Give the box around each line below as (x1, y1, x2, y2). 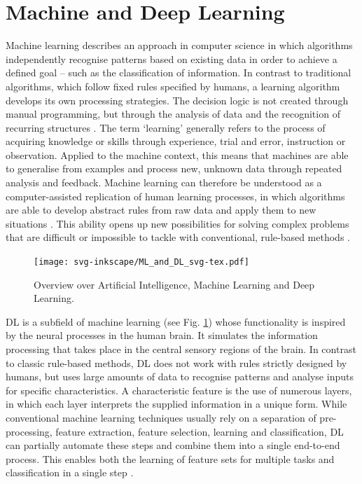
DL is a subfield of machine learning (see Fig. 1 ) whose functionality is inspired (6, 314, 346, 329)
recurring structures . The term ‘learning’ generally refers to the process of (6, 120, 326, 134)
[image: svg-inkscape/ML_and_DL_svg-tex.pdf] (34, 257, 249, 268)
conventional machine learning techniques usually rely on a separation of (6, 410, 316, 425)
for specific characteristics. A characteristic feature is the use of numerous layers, (6, 382, 352, 397)
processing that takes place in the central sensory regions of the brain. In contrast (6, 342, 356, 357)
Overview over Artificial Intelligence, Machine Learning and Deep (34, 277, 315, 291)
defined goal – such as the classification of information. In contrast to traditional (6, 65, 351, 80)
